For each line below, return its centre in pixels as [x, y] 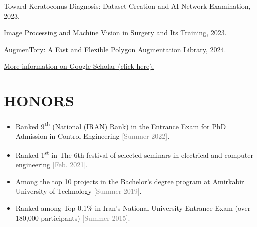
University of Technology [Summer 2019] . [79, 191]
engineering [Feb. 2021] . [52, 165]
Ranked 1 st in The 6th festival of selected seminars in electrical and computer [134, 154]
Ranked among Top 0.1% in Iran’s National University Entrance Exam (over [133, 208]
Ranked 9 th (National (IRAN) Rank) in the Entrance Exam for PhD [121, 126]
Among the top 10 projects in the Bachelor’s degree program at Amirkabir [130, 181]
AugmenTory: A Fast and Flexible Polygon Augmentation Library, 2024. [115, 49]
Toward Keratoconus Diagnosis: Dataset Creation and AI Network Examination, [127, 6]
